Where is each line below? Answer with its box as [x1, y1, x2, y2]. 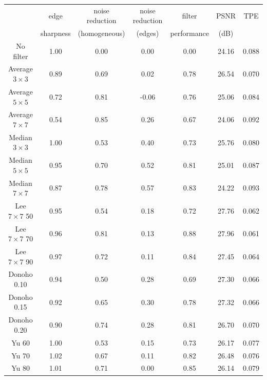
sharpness [41, 28, 71, 39]
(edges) [136, 28, 159, 39]
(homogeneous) [78, 28, 125, 39]
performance [170, 28, 209, 39]
